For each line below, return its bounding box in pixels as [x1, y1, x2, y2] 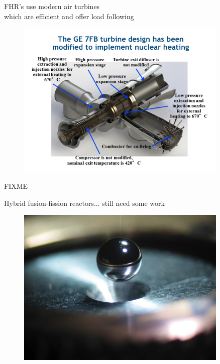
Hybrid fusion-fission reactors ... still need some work [4, 197, 165, 208]
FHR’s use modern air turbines [4, 1, 100, 11]
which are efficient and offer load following [4, 11, 134, 21]
